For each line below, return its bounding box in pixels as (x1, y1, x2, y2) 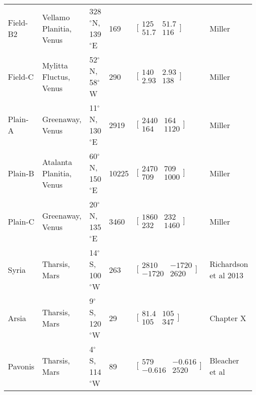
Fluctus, (42, 70, 70, 82)
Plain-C (8, 215, 34, 227)
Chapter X (209, 312, 247, 324)
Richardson (209, 258, 248, 269)
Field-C (8, 70, 34, 82)
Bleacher (209, 355, 239, 366)
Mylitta (42, 59, 68, 71)
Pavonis (8, 360, 34, 372)
